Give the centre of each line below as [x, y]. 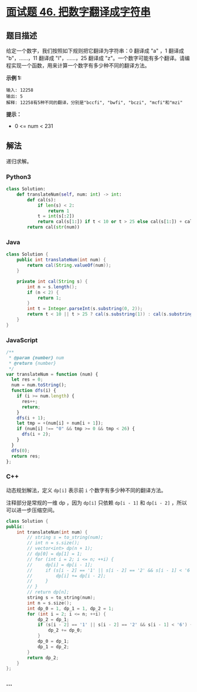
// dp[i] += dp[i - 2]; [67, 576]
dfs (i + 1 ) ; [31, 418]
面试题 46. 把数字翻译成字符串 [79, 12]
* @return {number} [33, 363]
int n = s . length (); [52, 287]
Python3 [18, 177]
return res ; [26, 456]
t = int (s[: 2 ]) [56, 216]
